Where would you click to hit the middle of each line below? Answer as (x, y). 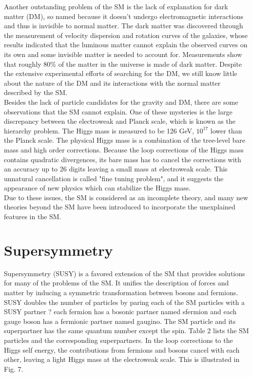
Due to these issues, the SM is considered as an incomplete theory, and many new (126, 197)
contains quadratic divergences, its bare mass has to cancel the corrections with (123, 159)
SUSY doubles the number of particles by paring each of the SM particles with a (124, 302)
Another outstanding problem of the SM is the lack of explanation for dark (116, 6)
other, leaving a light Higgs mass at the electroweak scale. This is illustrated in (122, 359)
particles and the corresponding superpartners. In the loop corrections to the (118, 340)
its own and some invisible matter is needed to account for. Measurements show (123, 54)
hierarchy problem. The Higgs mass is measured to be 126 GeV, (99, 130)
